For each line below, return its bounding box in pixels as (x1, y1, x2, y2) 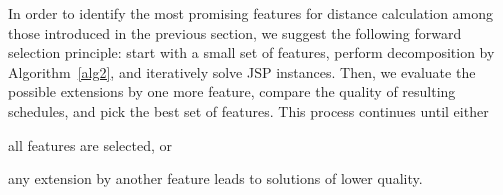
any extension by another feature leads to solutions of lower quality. (8, 168, 423, 189)
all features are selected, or (8, 134, 172, 155)
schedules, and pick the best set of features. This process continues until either (8, 100, 489, 121)
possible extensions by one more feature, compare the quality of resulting (8, 81, 456, 102)
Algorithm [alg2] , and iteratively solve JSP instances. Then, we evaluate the (8, 61, 476, 82)
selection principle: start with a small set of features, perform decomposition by (8, 42, 495, 63)
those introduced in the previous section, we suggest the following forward (8, 22, 462, 43)
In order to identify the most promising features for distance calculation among (8, 3, 494, 23)
